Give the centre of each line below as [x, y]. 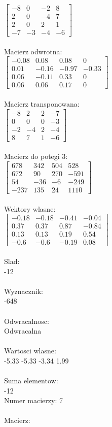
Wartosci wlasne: [30, 351]
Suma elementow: [31, 381]
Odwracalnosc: [27, 321]
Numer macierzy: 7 [33, 400]
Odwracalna [23, 331]
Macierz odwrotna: [33, 51]
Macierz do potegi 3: [36, 156]
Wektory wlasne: [30, 208]
